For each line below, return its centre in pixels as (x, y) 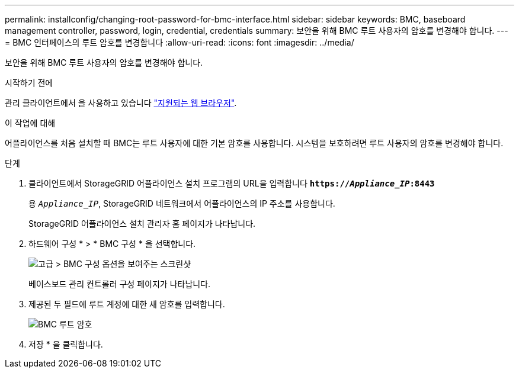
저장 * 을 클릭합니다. (66, 344)
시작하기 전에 (29, 83)
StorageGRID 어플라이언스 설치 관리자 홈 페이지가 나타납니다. (142, 224)
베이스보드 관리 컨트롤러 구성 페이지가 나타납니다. (120, 284)
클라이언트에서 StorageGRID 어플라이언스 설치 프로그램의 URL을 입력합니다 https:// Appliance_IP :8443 (232, 183)
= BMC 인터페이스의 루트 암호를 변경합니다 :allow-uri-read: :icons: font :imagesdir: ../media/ (180, 42)
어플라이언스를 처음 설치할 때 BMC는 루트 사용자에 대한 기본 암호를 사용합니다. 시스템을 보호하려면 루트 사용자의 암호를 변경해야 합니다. (254, 143)
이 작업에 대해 (30, 123)
